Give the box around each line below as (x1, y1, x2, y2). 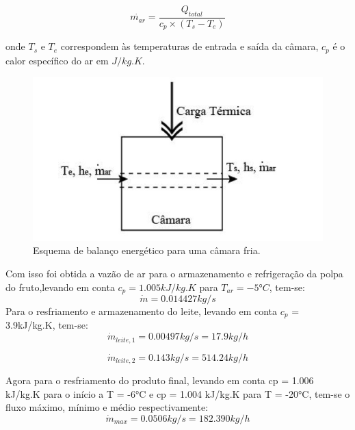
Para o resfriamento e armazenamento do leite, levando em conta (5, 304, 278, 318)
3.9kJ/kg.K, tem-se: (5, 318, 88, 332)
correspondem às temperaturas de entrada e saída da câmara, (60, 39, 319, 53)
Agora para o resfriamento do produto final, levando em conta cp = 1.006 (5, 372, 314, 387)
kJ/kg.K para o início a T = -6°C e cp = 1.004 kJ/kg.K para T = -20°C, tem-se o (5, 386, 350, 401)
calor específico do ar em (5, 53, 109, 67)
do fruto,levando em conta (5, 279, 115, 294)
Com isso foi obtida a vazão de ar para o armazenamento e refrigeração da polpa (5, 266, 343, 280)
